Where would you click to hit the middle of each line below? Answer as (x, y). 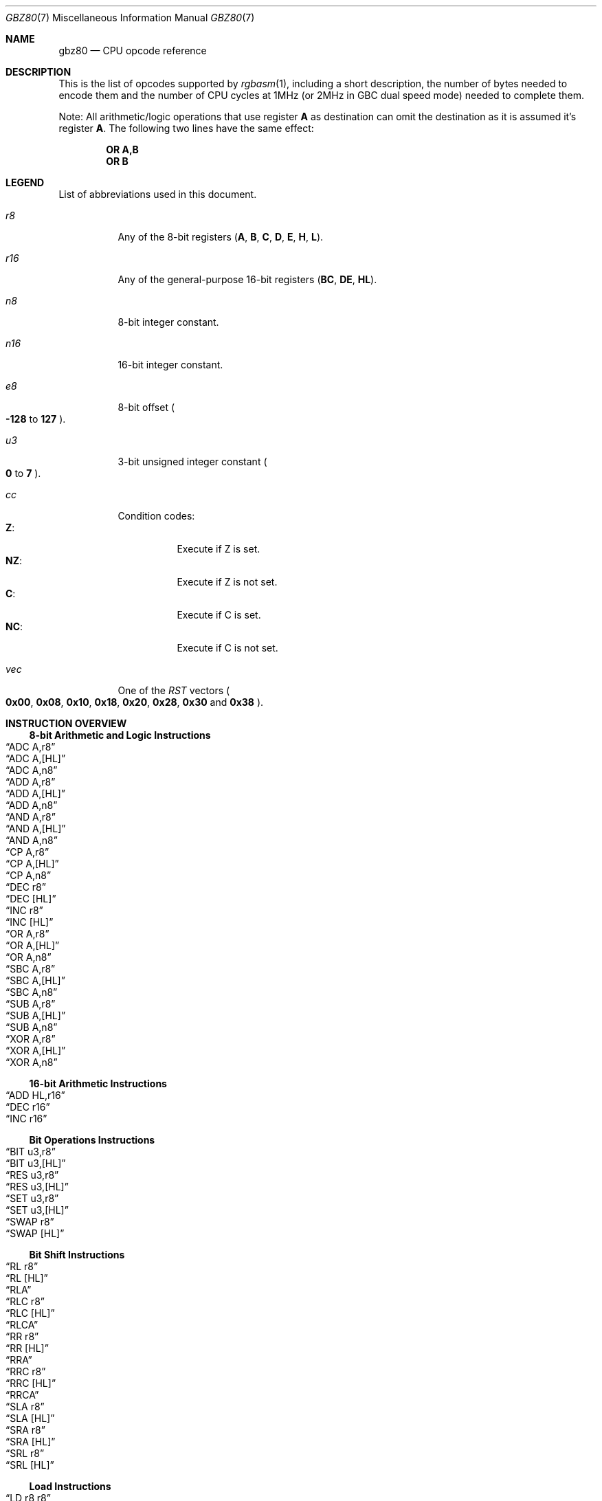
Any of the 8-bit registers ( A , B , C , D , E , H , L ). (221, 237)
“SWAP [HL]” (35, 1233)
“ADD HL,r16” (35, 1095)
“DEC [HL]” (31, 899)
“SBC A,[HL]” (35, 980)
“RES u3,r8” (32, 1175)
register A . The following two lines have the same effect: (186, 128)
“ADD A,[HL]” (36, 793)
